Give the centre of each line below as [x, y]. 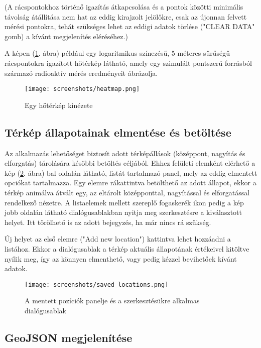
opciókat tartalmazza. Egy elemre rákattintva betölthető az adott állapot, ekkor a [130, 183]
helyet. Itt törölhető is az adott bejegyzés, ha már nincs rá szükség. [108, 222]
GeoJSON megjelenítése [69, 337]
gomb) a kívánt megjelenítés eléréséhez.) [66, 36]
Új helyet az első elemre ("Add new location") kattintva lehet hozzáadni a [118, 239]
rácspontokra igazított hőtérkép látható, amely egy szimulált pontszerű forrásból [128, 63]
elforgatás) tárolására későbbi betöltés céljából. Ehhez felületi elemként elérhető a [130, 163]
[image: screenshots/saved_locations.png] [97, 284]
